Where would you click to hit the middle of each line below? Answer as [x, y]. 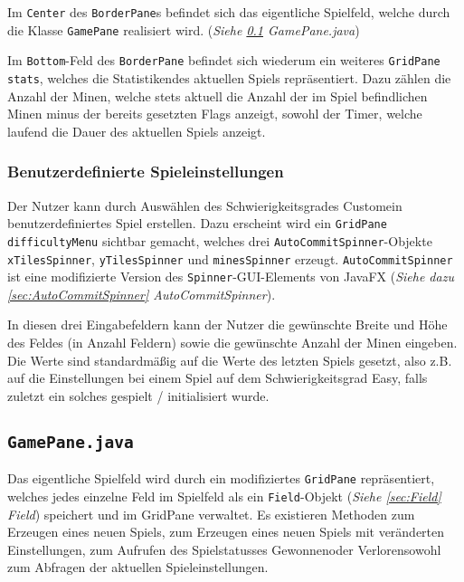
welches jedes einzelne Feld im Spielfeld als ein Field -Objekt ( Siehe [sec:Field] [224, 496]
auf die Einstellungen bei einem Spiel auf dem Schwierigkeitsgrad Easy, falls [218, 378]
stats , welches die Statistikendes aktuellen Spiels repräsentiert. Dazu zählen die [229, 77]
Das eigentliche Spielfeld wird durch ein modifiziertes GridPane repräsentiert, [221, 478]
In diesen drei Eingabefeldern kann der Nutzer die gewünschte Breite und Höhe [227, 324]
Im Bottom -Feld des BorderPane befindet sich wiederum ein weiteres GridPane [224, 60]
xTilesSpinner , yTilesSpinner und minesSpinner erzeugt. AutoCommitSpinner [230, 258]
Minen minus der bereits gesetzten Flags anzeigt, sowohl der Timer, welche [215, 114]
